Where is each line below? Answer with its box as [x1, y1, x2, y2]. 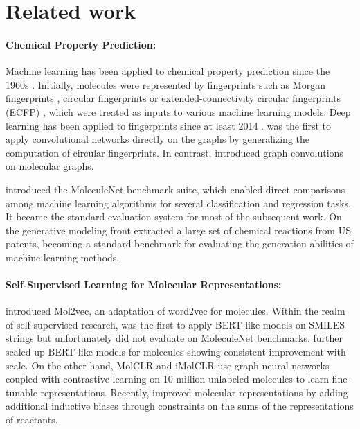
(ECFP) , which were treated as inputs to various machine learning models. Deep [6, 104, 351, 119]
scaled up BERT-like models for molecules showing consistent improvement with [6, 344, 346, 359]
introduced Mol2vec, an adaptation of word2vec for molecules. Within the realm [6, 304, 345, 318]
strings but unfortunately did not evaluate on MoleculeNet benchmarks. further [6, 331, 343, 345]
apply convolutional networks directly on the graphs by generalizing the [6, 132, 310, 146]
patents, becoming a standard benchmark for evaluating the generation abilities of [6, 236, 354, 251]
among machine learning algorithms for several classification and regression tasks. [6, 195, 351, 210]
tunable [6, 385, 37, 399]
